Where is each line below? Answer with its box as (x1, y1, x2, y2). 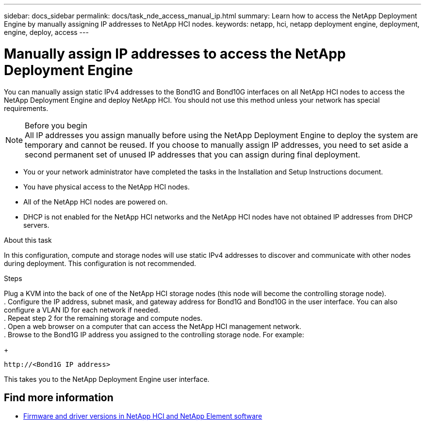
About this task (4, 236, 52, 244)
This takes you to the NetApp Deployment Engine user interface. (4, 375, 210, 383)
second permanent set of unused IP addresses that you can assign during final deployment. (25, 149, 360, 159)
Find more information (4, 391, 114, 404)
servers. (23, 220, 49, 229)
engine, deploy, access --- (4, 28, 89, 36)
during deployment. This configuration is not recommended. (4, 259, 196, 267)
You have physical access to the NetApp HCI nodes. (23, 182, 190, 191)
